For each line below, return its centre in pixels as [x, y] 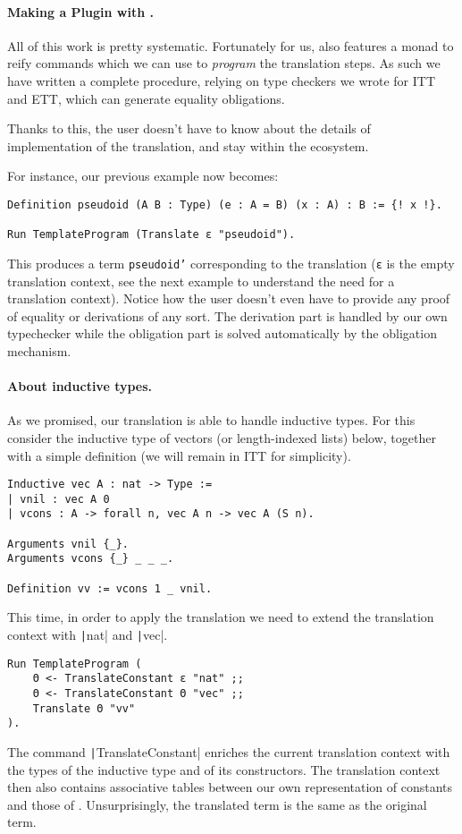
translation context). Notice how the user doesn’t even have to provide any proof [229, 298]
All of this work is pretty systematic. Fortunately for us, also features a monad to [231, 45]
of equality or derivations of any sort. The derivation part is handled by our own [227, 315]
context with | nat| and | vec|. [88, 634]
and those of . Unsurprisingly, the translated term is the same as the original [217, 804]
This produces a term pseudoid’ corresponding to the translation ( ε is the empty [231, 263]
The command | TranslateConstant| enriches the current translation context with [229, 751]
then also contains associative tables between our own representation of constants [230, 787]
